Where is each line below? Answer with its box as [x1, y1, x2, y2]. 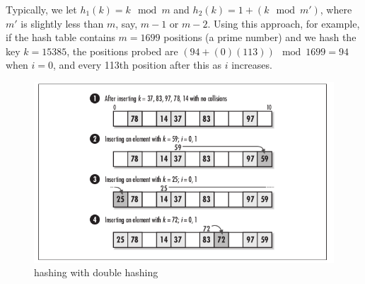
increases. [231, 57, 272, 72]
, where [320, 2, 352, 16]
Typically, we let [6, 2, 77, 16]
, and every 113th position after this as [53, 57, 221, 72]
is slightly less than [21, 16, 104, 30]
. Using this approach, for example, [207, 16, 360, 30]
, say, [115, 16, 138, 30]
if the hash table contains [6, 30, 115, 45]
